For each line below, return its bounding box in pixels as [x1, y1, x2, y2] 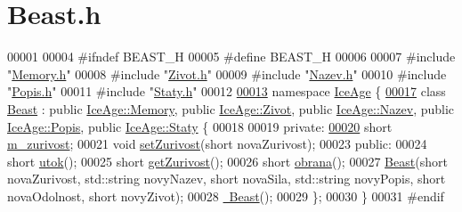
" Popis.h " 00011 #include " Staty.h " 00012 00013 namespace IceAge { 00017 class [7, 82, 446, 101]
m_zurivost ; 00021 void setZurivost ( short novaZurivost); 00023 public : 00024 [7, 135, 427, 153]
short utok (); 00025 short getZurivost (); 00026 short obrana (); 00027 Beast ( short [7, 151, 448, 170]
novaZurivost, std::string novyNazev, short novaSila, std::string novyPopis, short [7, 169, 446, 188]
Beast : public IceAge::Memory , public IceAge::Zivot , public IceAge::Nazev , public [7, 99, 455, 118]
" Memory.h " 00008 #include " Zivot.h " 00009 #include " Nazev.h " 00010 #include [7, 64, 447, 83]
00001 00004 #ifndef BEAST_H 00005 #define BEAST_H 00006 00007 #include [7, 47, 456, 66]
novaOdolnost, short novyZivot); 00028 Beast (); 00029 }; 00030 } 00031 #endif [7, 186, 444, 205]
